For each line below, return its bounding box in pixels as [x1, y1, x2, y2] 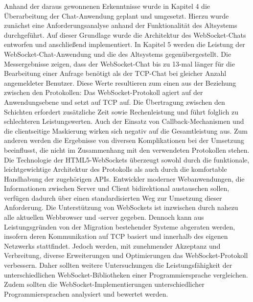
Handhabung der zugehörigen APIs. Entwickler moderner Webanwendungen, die [4, 173, 245, 184]
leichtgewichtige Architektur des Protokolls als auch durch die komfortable [4, 164, 227, 174]
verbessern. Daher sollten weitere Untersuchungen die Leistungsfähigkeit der [4, 260, 232, 270]
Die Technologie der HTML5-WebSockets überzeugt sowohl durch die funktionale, [4, 154, 250, 164]
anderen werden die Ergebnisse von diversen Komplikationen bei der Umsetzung [4, 135, 245, 145]
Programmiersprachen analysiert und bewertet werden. [4, 288, 168, 299]
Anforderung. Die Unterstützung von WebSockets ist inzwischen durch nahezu [4, 202, 238, 212]
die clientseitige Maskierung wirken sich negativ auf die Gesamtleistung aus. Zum [4, 125, 248, 136]
